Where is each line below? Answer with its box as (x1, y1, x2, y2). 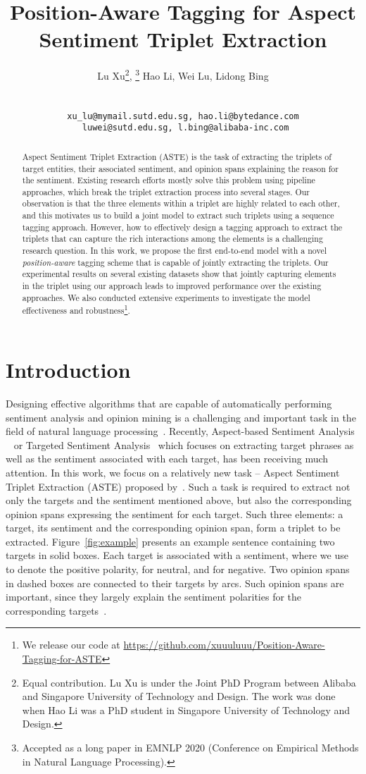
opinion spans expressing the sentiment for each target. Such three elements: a (6, 506, 343, 521)
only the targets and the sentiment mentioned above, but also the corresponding (6, 493, 352, 508)
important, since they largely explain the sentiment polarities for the (6, 589, 302, 604)
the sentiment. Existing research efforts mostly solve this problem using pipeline (22, 174, 315, 186)
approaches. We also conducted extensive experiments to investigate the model (22, 291, 310, 303)
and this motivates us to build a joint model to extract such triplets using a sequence (22, 209, 334, 221)
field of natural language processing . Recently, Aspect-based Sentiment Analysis (6, 424, 355, 438)
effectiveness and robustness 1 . (22, 302, 130, 317)
